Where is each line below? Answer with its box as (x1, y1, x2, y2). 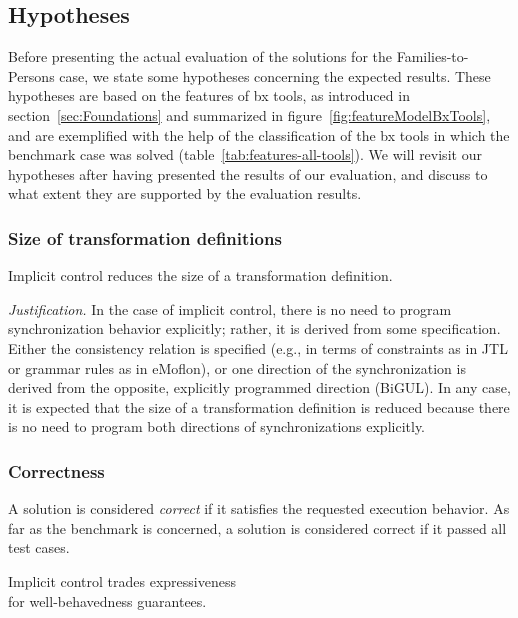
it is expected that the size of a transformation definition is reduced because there (8, 396, 510, 417)
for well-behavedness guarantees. (8, 590, 207, 611)
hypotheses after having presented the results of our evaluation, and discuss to (8, 163, 488, 184)
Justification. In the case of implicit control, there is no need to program (8, 298, 452, 319)
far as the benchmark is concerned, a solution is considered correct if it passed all (8, 517, 507, 538)
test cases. (8, 537, 70, 558)
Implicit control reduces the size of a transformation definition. (8, 265, 393, 286)
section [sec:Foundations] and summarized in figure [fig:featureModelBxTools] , (8, 104, 491, 125)
